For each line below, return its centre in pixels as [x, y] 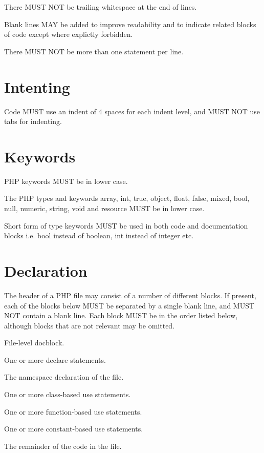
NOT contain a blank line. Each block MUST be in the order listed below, [121, 315]
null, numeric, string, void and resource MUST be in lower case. [104, 208]
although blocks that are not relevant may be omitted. [90, 325]
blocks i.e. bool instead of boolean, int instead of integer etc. [99, 235]
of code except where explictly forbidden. [69, 34]
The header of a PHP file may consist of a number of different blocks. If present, [130, 295]
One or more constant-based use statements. [74, 429]
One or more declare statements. [55, 359]
